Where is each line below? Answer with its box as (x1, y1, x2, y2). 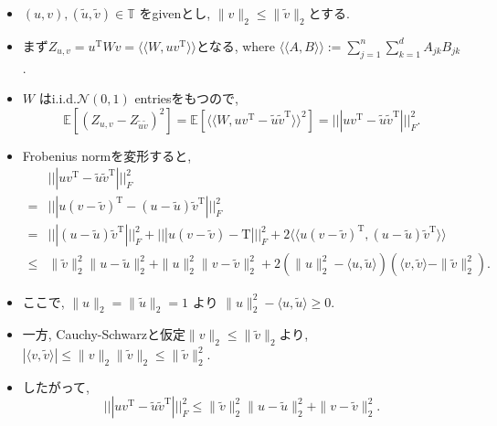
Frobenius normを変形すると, (22, 145, 192, 165)
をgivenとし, (139, 4, 211, 22)
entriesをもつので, (134, 89, 238, 108)
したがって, (22, 377, 90, 396)
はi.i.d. (38, 89, 77, 108)
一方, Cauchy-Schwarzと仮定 (22, 325, 185, 344)
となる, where (196, 36, 275, 55)
